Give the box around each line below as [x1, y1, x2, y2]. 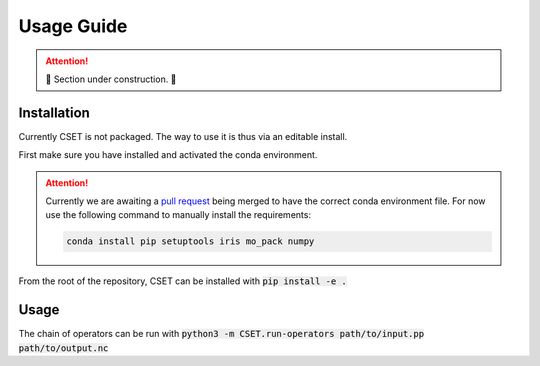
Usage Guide [18, 15, 128, 37]
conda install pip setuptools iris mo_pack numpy [66, 236, 315, 247]
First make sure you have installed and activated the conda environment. [18, 149, 318, 161]
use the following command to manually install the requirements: [45, 209, 312, 221]
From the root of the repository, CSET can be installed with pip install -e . [18, 275, 347, 287]
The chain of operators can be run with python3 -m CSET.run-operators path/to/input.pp [18, 328, 425, 340]
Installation [18, 104, 90, 121]
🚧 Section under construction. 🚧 [45, 73, 177, 85]
